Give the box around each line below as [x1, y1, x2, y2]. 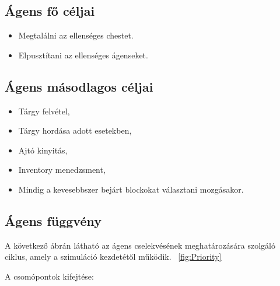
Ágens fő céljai [5, 2, 95, 20]
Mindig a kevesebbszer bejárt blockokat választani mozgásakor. [18, 183, 244, 195]
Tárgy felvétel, [18, 104, 70, 117]
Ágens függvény [5, 211, 101, 229]
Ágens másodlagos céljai [5, 77, 153, 95]
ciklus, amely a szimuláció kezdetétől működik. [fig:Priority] [5, 250, 222, 263]
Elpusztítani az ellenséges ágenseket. [18, 48, 148, 61]
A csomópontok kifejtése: [5, 270, 94, 282]
